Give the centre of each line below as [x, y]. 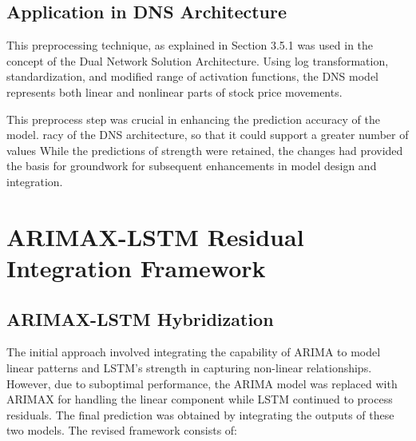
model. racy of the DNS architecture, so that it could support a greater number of [208, 135]
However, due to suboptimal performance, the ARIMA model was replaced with [202, 383]
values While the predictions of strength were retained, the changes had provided [205, 150]
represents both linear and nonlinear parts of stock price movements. [174, 91]
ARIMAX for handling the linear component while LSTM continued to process [200, 399]
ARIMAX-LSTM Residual [155, 236]
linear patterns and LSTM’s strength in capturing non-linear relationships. [189, 367]
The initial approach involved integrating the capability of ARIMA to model [194, 352]
